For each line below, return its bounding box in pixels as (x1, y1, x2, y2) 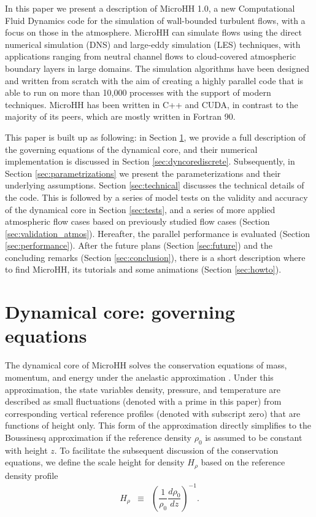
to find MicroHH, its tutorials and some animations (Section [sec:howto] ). (5, 263, 282, 276)
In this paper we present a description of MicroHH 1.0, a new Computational (5, 2, 295, 14)
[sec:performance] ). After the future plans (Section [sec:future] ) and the (5, 239, 273, 252)
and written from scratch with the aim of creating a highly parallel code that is (5, 74, 304, 87)
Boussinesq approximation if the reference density (5, 430, 191, 443)
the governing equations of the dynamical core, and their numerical (5, 142, 258, 155)
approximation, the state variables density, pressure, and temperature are (5, 383, 281, 395)
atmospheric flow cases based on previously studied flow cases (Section (5, 215, 270, 228)
